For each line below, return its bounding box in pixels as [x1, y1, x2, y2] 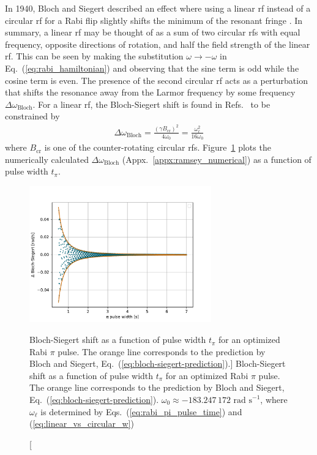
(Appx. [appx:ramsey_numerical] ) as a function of [122, 152, 311, 165]
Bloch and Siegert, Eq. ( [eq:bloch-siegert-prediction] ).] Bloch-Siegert [29, 357, 286, 370]
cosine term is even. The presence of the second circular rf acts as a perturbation [5, 73, 308, 86]
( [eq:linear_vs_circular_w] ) [29, 417, 134, 430]
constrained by [5, 110, 60, 122]
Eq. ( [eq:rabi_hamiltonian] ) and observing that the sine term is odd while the [5, 61, 299, 74]
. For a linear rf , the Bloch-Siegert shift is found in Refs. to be [32, 97, 270, 110]
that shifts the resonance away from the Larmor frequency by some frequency [5, 86, 296, 99]
